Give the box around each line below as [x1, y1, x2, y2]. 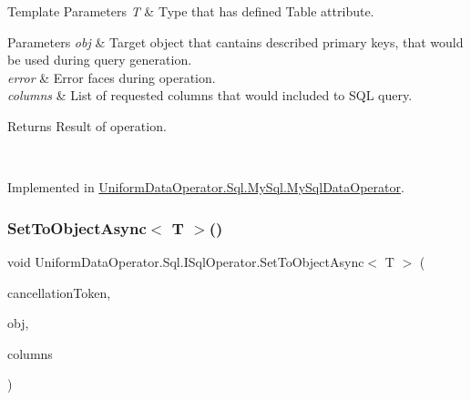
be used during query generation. [7, 50, 192, 69]
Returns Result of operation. [7, 116, 167, 135]
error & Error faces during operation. [7, 67, 216, 87]
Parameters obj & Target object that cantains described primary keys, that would [7, 32, 464, 51]
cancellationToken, [7, 282, 111, 302]
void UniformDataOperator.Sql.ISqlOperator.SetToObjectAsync [7, 251, 364, 271]
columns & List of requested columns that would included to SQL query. [7, 86, 413, 105]
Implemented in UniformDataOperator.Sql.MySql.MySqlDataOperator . [7, 178, 404, 197]
